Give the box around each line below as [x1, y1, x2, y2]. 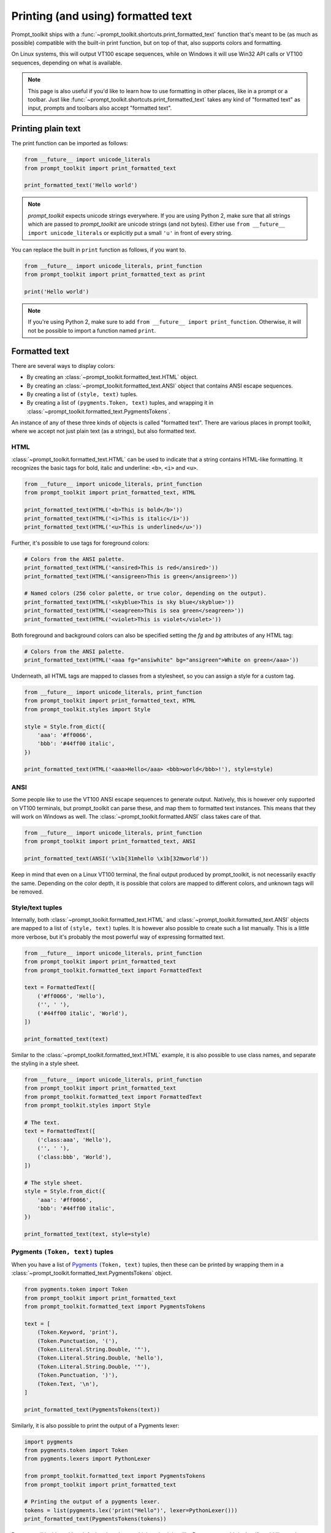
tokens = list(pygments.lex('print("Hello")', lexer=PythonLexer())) [24, 1507, 238, 1514]
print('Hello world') [24, 288, 89, 296]
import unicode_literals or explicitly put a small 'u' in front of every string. [28, 229, 233, 236]
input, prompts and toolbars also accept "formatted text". [28, 104, 172, 112]
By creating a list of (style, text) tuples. [26, 390, 138, 398]
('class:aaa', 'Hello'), [37, 1136, 112, 1143]
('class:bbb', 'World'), [37, 1153, 112, 1160]
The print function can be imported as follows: [11, 140, 129, 147]
